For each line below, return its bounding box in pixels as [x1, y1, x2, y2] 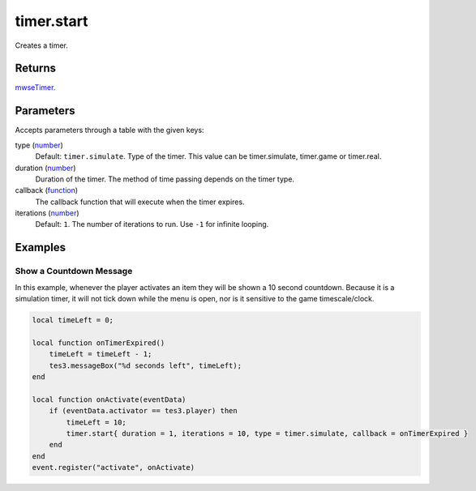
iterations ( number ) [15, 208, 80, 218]
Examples [15, 241, 66, 254]
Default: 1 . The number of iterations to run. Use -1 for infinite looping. [35, 220, 269, 229]
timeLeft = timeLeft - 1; [49, 349, 152, 359]
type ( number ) [15, 140, 64, 150]
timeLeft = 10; [66, 417, 127, 427]
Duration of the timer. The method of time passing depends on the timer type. [35, 174, 295, 184]
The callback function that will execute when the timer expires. [35, 197, 245, 207]
